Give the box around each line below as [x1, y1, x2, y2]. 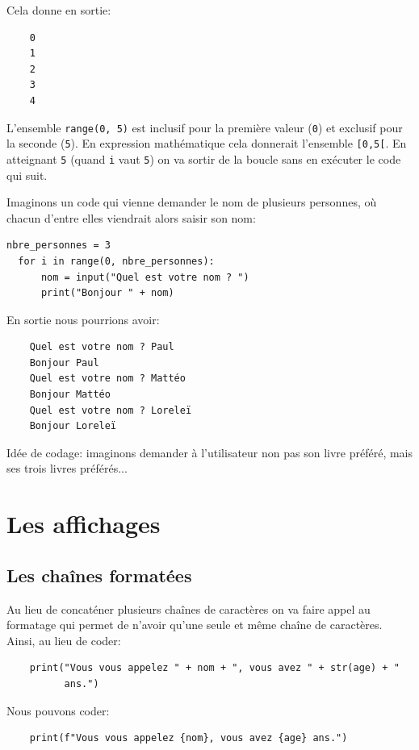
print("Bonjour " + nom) [40, 287, 174, 299]
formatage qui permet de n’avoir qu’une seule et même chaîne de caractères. [6, 616, 383, 633]
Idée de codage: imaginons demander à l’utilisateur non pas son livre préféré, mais [6, 444, 413, 460]
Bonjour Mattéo [29, 389, 111, 401]
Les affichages [6, 507, 161, 540]
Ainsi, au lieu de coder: [6, 631, 121, 648]
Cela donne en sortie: [6, 2, 111, 18]
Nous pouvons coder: [6, 702, 110, 719]
